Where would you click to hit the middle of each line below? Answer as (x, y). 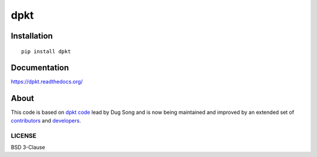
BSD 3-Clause (28, 147)
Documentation (40, 68)
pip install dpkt (46, 51)
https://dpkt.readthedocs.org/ (47, 82)
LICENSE (24, 135)
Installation (32, 36)
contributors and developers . (46, 120)
